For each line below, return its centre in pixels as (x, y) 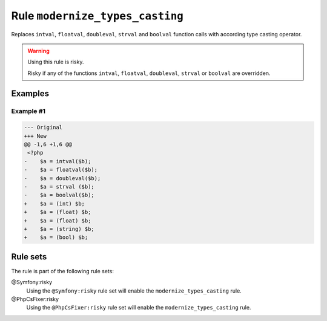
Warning (38, 51)
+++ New (35, 136)
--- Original (43, 128)
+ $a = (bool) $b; (56, 238)
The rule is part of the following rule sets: (63, 271)
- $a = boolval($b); (59, 195)
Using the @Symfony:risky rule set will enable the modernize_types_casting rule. (134, 291)
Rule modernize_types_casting (97, 16)
